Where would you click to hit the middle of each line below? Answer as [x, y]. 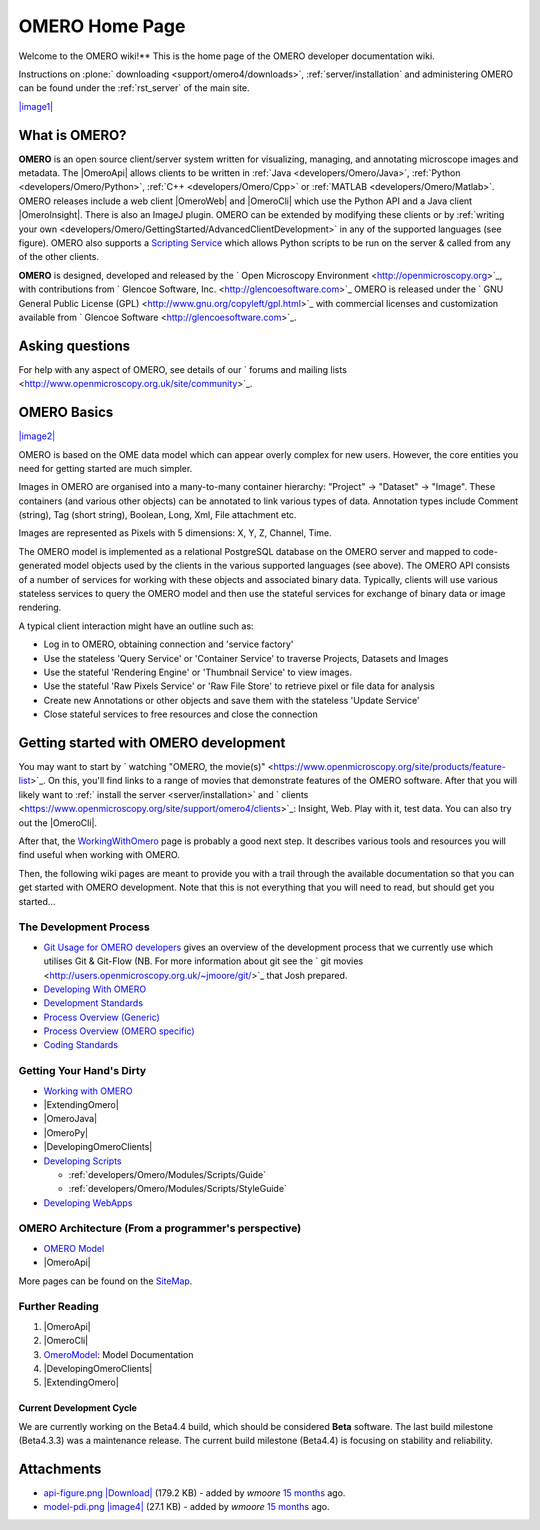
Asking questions [74, 345]
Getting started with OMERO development [152, 742]
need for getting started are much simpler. [105, 468]
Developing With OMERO [95, 989]
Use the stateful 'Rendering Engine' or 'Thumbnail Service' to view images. [198, 672]
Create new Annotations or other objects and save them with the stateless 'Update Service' [231, 700]
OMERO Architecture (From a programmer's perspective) [160, 1228]
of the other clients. [59, 257]
